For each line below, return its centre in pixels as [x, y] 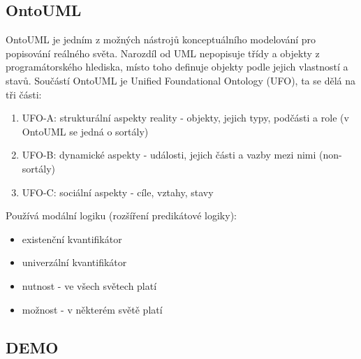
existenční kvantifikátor [72, 239]
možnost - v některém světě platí [92, 309]
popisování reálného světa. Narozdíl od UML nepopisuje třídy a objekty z [163, 53]
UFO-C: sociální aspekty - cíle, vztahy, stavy [118, 192]
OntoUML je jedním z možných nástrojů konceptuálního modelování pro [161, 39]
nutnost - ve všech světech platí [89, 285]
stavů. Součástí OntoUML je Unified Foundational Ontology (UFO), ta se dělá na [180, 80]
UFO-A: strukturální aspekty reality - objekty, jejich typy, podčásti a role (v [185, 118]
